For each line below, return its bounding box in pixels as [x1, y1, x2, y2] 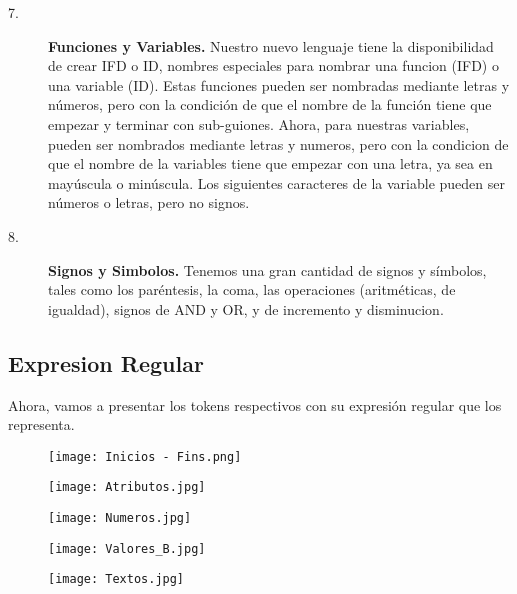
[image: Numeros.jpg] [48, 511, 192, 526]
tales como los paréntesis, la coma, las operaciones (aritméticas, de [48, 279, 456, 300]
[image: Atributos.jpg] [48, 480, 206, 495]
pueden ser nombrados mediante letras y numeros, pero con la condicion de [48, 133, 509, 154]
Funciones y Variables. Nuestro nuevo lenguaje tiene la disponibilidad [48, 35, 494, 56]
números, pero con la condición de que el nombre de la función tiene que [48, 94, 492, 115]
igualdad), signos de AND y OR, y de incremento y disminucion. [48, 298, 444, 319]
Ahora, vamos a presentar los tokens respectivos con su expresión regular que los [8, 394, 502, 415]
